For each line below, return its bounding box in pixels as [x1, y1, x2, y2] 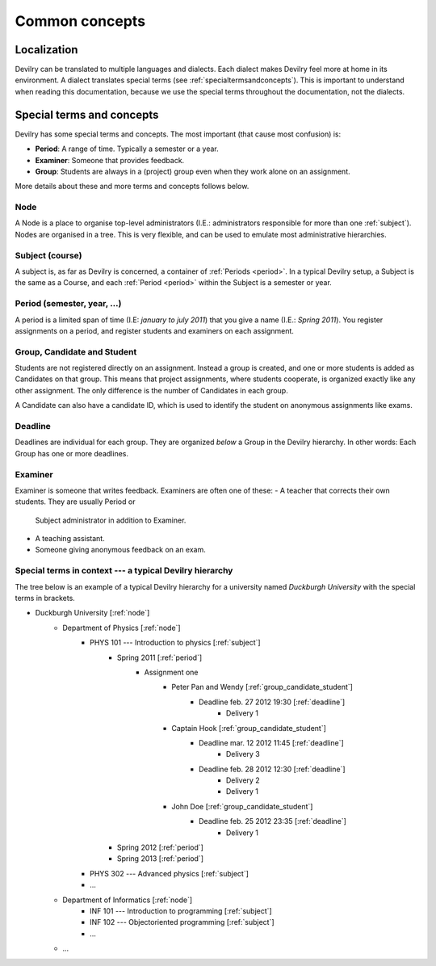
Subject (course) [15, 250, 82, 261]
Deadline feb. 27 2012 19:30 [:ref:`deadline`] [199, 697, 346, 707]
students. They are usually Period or [15, 497, 136, 506]
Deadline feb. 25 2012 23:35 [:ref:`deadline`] [199, 817, 347, 826]
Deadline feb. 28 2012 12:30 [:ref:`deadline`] [199, 764, 346, 774]
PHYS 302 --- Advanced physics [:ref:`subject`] [90, 868, 249, 878]
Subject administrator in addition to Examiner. [35, 515, 187, 525]
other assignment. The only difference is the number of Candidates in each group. [15, 385, 288, 395]
